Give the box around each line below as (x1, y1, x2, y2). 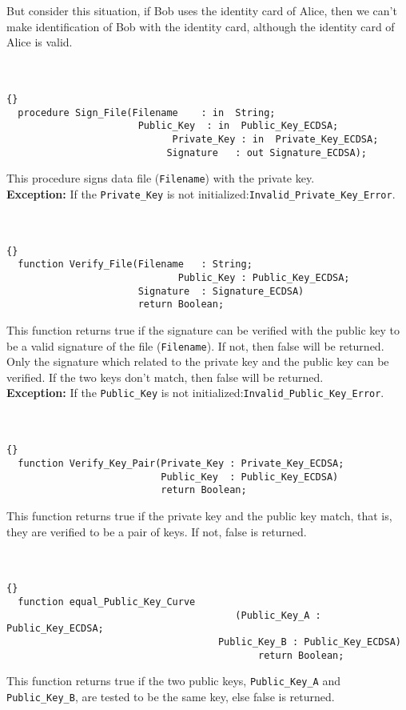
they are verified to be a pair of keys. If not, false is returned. (6, 523, 307, 540)
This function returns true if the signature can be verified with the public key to (6, 322, 400, 339)
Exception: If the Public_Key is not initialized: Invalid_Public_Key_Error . (6, 384, 384, 401)
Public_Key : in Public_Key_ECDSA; (137, 120, 339, 132)
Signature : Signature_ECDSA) (137, 285, 304, 297)
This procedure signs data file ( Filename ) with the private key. (6, 170, 315, 187)
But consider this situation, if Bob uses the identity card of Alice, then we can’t (6, 2, 397, 18)
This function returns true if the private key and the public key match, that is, (6, 507, 392, 523)
